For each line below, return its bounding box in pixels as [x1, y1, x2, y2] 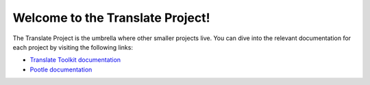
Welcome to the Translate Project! [12, 10, 210, 25]
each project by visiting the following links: [12, 43, 134, 51]
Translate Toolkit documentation [29, 56, 121, 64]
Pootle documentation [29, 65, 92, 73]
